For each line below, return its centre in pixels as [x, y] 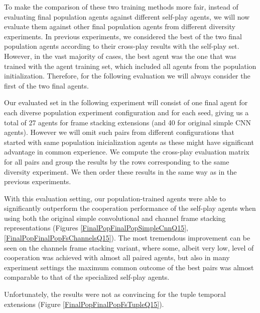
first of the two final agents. [46, 85]
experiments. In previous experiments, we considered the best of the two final [123, 36]
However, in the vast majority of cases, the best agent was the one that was [120, 56]
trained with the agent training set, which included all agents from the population [130, 66]
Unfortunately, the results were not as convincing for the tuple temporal [115, 294]
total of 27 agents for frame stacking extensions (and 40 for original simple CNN [128, 122]
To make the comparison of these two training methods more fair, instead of [121, 7]
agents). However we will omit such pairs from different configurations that [119, 132]
